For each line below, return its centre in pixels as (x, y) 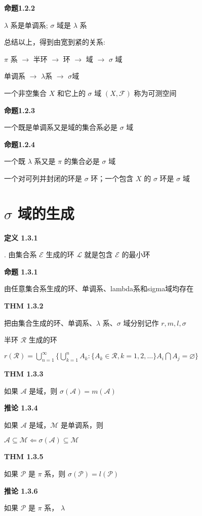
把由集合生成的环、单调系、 (50, 322)
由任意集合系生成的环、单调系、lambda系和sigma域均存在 (99, 288)
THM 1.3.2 (24, 306)
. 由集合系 (21, 254)
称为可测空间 (155, 93)
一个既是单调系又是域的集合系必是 (61, 127)
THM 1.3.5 (24, 456)
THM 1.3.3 (24, 374)
